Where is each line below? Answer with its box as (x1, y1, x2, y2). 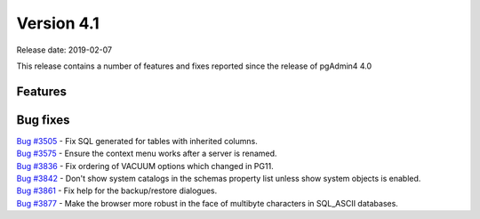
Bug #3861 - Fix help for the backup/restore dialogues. (16, 185, 218, 196)
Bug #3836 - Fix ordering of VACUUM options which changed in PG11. (16, 160, 275, 171)
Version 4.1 (16, 13, 100, 33)
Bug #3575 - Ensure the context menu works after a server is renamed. (16, 148, 277, 159)
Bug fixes (16, 112, 70, 127)
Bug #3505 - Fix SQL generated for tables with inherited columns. (16, 135, 258, 146)
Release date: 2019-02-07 (16, 45, 113, 55)
